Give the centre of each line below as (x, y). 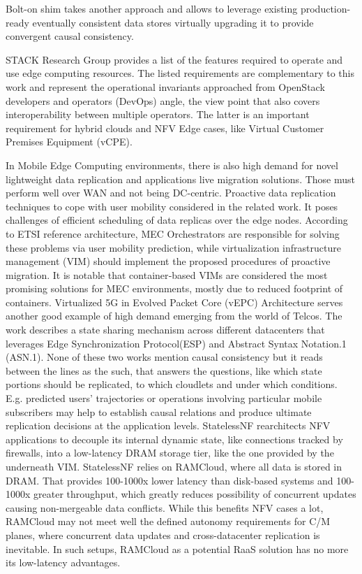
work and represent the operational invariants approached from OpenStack (165, 86)
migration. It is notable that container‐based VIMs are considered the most (167, 274)
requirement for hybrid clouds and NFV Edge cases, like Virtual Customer (165, 128)
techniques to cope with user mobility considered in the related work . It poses (172, 206)
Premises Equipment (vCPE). (69, 142)
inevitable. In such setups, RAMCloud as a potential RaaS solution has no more (177, 548)
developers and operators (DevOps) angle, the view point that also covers (163, 100)
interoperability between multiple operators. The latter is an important (158, 114)
